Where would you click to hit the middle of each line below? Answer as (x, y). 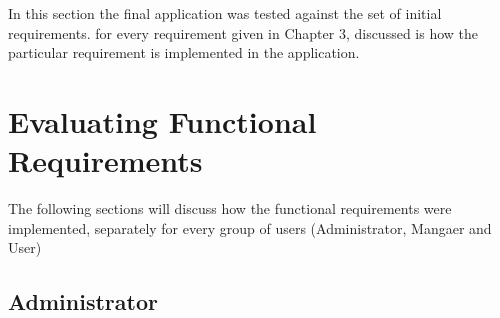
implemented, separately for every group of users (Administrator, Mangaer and (250, 227)
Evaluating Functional (162, 120)
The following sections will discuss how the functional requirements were (230, 208)
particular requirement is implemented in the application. (184, 52)
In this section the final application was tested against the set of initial (225, 13)
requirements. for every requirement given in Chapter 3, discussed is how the (243, 32)
